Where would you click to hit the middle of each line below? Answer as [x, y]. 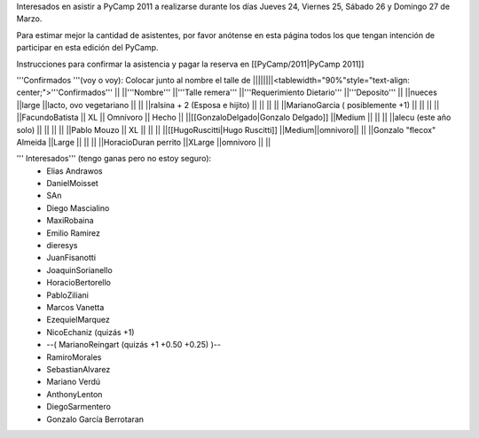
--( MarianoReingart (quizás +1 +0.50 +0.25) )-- [134, 345]
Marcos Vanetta [75, 307]
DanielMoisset [73, 184]
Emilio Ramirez [74, 233]
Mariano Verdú [74, 382]
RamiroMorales [74, 357]
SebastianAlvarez [79, 369]
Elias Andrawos [75, 171]
